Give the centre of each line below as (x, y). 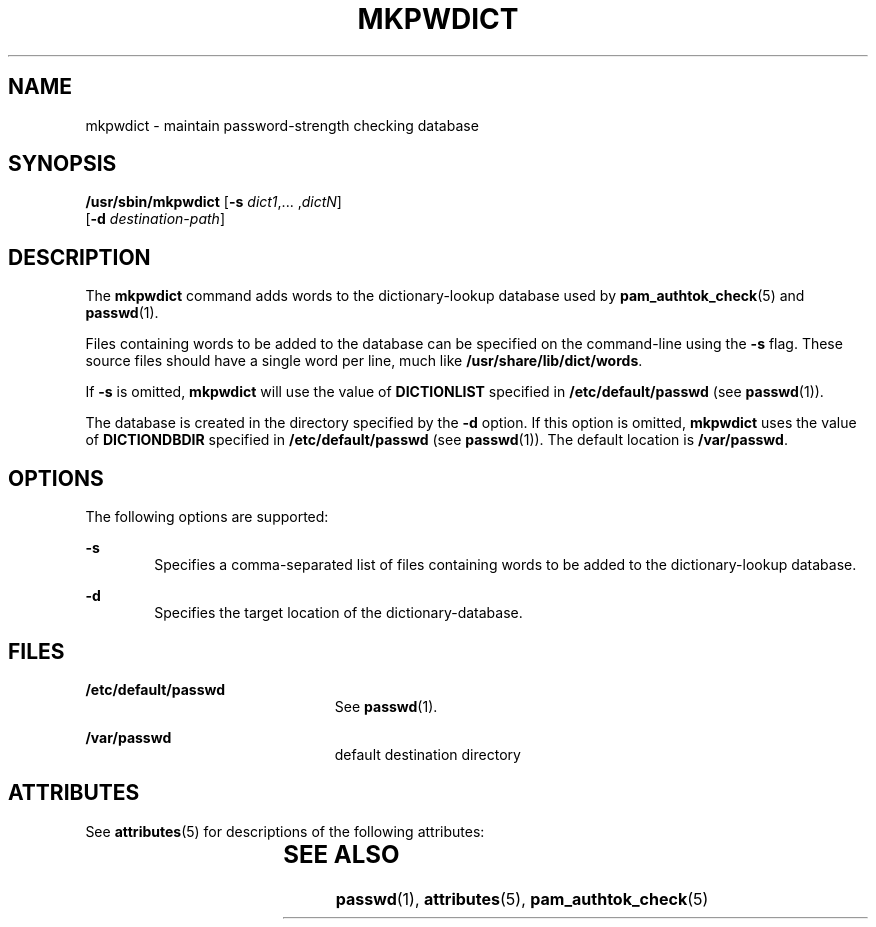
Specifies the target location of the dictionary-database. (338, 613)
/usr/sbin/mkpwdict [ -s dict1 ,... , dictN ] (213, 202)
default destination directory (427, 754)
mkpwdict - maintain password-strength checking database (282, 125)
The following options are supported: (207, 517)
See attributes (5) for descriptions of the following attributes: (285, 831)
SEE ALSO (341, 854)
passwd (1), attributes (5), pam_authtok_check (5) (522, 898)
